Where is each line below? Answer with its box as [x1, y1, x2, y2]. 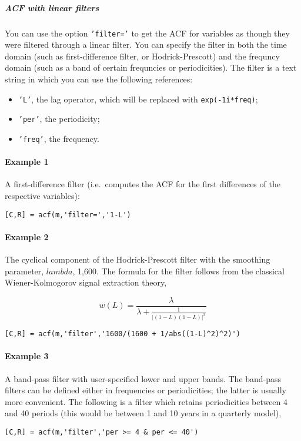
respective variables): [5, 189, 80, 201]
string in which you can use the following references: [5, 73, 193, 85]
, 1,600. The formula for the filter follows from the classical [72, 264, 285, 277]
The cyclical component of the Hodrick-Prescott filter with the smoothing [5, 253, 270, 265]
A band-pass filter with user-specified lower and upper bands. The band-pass [5, 372, 282, 384]
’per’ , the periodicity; [18, 112, 100, 125]
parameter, [5, 264, 44, 277]
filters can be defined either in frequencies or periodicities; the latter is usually [5, 384, 286, 396]
